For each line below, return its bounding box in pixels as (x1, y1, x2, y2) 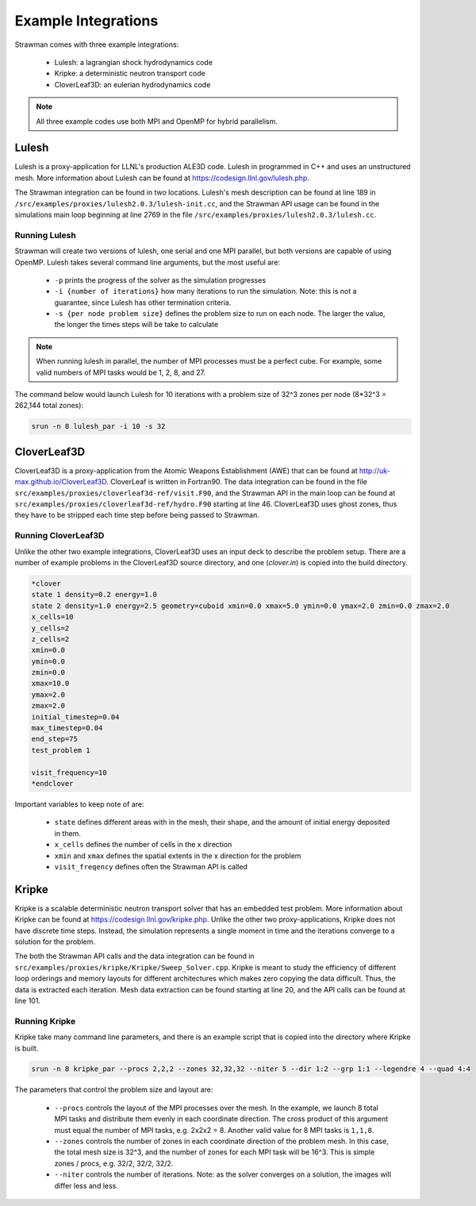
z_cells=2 (31, 634, 70, 643)
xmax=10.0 (31, 679, 70, 688)
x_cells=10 (31, 612, 74, 622)
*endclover (31, 779, 74, 788)
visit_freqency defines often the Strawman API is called (54, 861, 248, 871)
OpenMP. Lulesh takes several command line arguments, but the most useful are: (14, 257, 281, 267)
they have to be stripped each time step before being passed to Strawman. (14, 511, 259, 520)
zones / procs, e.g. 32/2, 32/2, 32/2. (54, 1158, 174, 1168)
